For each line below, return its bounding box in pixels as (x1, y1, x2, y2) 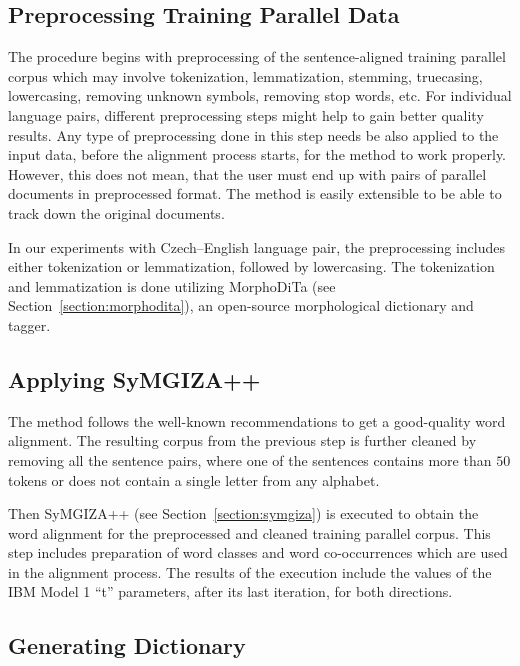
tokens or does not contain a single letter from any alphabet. (8, 469, 380, 490)
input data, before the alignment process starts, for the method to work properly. (8, 144, 507, 165)
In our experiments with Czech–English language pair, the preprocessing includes (8, 236, 506, 257)
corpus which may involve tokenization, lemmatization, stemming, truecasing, (8, 65, 483, 86)
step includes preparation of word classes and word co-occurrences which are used (8, 542, 508, 563)
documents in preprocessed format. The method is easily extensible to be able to (8, 183, 502, 204)
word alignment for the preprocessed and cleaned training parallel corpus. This (8, 522, 491, 543)
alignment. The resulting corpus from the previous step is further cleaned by (8, 430, 477, 451)
